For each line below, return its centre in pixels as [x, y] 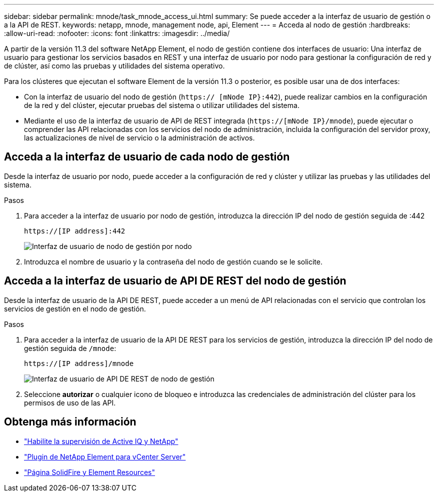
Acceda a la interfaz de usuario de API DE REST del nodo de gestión [175, 281]
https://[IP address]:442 [75, 231]
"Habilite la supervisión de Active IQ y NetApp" [101, 441]
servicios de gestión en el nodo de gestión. [75, 308]
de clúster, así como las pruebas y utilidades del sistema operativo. [114, 66]
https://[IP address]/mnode [79, 363]
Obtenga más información [70, 422]
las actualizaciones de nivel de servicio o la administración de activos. [139, 138]
